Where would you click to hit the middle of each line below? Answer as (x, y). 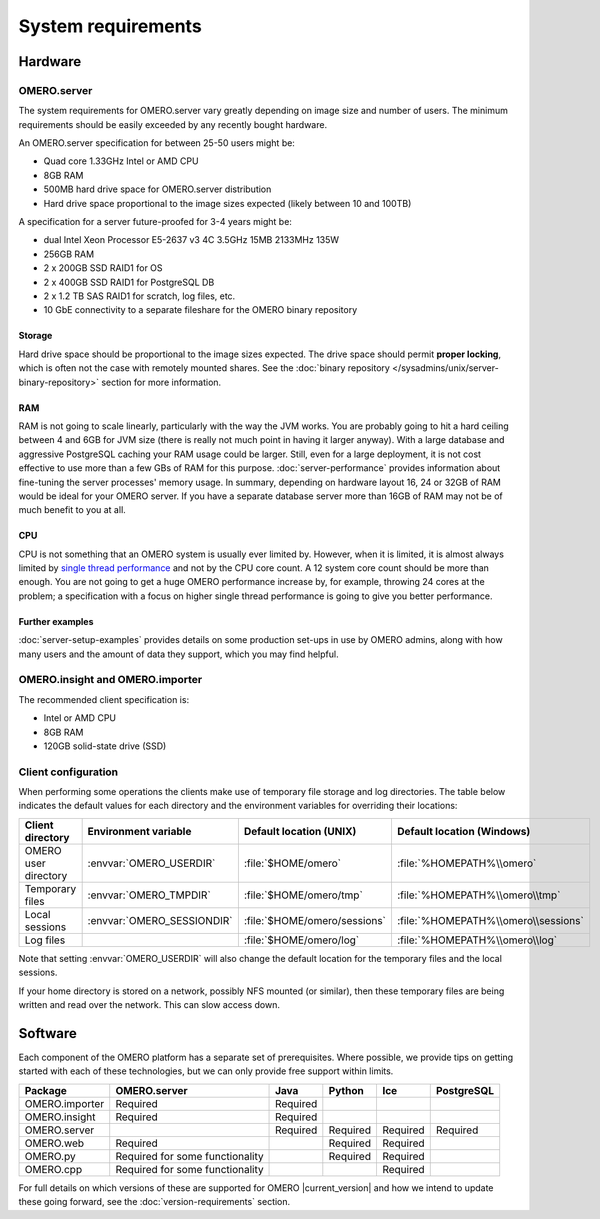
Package (45, 1090)
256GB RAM (69, 254)
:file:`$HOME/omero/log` (301, 940)
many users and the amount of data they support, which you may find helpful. (178, 654)
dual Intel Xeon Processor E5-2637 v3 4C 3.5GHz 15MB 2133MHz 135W (191, 240)
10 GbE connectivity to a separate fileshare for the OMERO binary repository (200, 310)
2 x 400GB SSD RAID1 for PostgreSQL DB (129, 282)
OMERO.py (50, 1156)
